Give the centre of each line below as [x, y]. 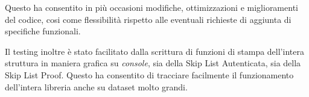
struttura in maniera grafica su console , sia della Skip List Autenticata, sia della [153, 63]
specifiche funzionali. [43, 31]
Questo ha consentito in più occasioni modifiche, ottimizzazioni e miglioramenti [151, 7]
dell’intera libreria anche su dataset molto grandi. [96, 86]
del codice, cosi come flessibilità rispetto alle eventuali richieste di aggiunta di [148, 19]
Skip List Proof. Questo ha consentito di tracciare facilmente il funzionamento [149, 74]
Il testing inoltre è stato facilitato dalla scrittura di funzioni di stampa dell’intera [154, 51]
